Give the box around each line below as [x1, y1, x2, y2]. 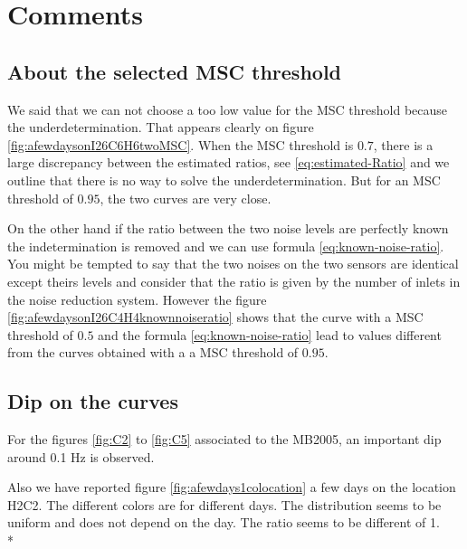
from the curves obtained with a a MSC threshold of [7, 343, 299, 362]
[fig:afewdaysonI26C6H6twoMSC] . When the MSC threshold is [7, 135, 354, 154]
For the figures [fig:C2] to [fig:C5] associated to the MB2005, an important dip [7, 430, 442, 449]
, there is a [373, 135, 434, 154]
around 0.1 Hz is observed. [7, 447, 155, 466]
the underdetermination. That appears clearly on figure [7, 118, 314, 137]
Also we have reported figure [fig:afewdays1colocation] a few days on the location [7, 478, 456, 497]
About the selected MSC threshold [7, 57, 342, 85]
